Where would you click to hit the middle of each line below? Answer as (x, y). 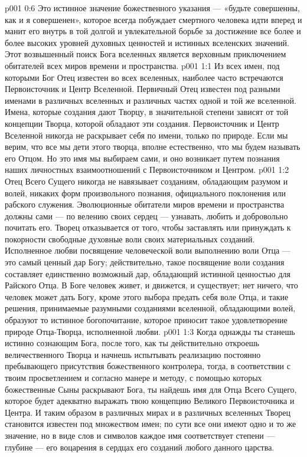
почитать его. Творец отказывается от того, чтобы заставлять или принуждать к (148, 227)
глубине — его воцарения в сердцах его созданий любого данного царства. (140, 447)
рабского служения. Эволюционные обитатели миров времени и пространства (145, 204)
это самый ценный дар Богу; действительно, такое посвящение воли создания (145, 262)
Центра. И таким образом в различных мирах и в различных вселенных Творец (148, 412)
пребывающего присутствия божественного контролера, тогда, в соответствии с (148, 366)
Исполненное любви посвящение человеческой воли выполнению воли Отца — (148, 250)
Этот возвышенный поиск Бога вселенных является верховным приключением (146, 54)
